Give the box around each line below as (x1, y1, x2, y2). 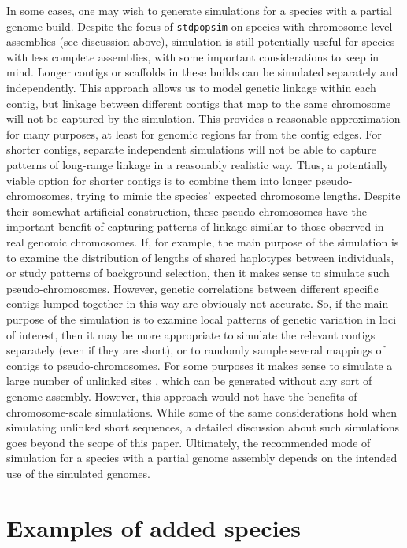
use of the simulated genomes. (6, 465, 150, 481)
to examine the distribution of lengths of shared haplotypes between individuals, (6, 249, 394, 265)
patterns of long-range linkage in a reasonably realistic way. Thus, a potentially (6, 157, 389, 172)
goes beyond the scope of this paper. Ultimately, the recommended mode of (6, 434, 371, 450)
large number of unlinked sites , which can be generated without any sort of (6, 372, 372, 389)
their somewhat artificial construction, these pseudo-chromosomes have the (6, 202, 367, 219)
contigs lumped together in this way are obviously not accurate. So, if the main (6, 295, 389, 312)
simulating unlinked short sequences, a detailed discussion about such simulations (6, 419, 399, 435)
